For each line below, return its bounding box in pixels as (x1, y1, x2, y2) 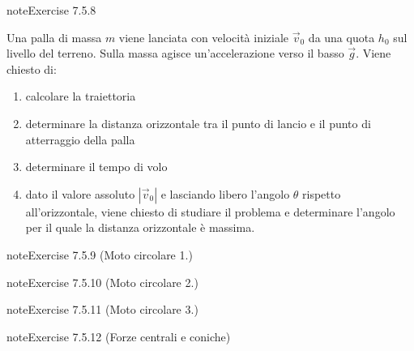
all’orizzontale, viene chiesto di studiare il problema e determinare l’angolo (25, 203, 395, 220)
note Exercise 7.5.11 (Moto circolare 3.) (6, 301, 198, 318)
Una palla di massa (6, 28, 102, 45)
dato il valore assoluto (25, 185, 135, 202)
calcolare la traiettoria (25, 88, 136, 105)
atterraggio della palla (25, 131, 135, 148)
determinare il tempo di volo (25, 158, 168, 175)
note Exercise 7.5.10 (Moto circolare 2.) (6, 273, 198, 290)
